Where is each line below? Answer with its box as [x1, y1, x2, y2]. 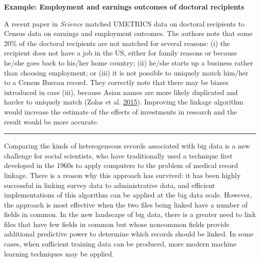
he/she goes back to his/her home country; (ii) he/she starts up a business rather [4, 57, 253, 67]
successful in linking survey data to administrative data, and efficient [4, 179, 215, 190]
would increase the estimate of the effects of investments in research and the [4, 106, 237, 116]
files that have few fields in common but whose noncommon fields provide [4, 218, 229, 229]
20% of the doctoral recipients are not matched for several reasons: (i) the [4, 37, 230, 48]
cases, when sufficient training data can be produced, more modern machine [4, 238, 237, 249]
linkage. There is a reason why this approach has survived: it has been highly [4, 169, 241, 180]
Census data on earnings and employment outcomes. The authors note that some [4, 28, 253, 38]
